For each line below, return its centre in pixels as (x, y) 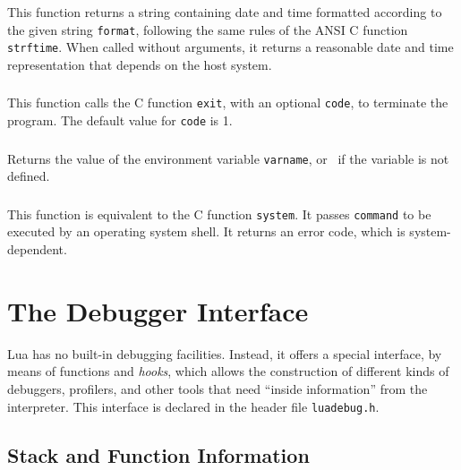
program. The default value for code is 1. (120, 120)
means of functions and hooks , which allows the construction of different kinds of (228, 371)
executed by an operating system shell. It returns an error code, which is (206, 231)
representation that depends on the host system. (140, 64)
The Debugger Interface (158, 310)
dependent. (37, 249)
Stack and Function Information (158, 454)
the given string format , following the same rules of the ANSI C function (208, 29)
